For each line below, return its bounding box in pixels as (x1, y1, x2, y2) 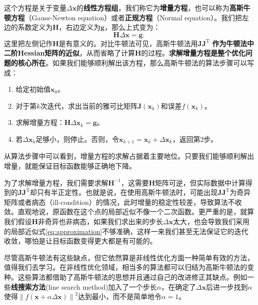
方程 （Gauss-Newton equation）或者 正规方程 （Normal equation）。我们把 (10, 12, 242, 22)
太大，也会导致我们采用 (173, 216, 250, 226)
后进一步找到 (206, 281, 248, 292)
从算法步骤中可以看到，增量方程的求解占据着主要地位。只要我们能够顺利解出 (4, 151, 254, 161)
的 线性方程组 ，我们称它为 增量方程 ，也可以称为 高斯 (76, 2, 244, 12)
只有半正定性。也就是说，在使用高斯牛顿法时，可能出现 (37, 187, 218, 197)
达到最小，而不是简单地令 (78, 291, 162, 302)
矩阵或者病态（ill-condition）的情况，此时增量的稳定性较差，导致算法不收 (4, 196, 242, 207)
